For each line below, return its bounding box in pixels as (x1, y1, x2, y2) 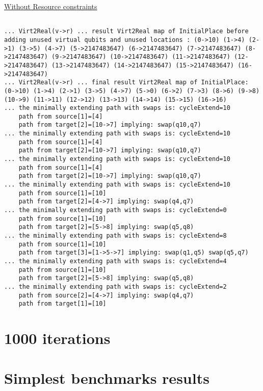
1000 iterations (4, 328, 111, 349)
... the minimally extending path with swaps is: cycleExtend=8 (4, 232, 227, 239)
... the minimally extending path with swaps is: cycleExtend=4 (4, 257, 227, 265)
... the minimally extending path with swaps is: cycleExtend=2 (4, 283, 227, 290)
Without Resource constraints (4, 1, 97, 11)
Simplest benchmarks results (4, 367, 209, 388)
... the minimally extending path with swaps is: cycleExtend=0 (4, 206, 227, 214)
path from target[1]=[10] (18, 300, 107, 308)
